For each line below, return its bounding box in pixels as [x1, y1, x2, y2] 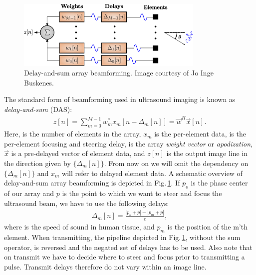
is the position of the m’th [167, 221, 248, 232]
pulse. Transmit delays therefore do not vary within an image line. [4, 261, 207, 271]
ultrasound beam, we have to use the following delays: [4, 197, 169, 208]
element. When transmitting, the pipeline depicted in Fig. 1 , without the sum [4, 232, 241, 242]
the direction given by [4, 157, 71, 168]
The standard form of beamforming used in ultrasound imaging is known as [4, 94, 236, 104]
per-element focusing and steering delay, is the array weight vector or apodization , [4, 138, 253, 148]
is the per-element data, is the [154, 128, 246, 139]
